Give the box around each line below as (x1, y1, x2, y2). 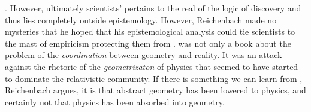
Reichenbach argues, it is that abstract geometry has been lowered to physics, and (5, 84, 306, 96)
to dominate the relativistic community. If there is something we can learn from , (5, 72, 303, 84)
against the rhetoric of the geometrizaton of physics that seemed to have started (5, 60, 298, 72)
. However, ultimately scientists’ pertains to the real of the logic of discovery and (5, 2, 301, 14)
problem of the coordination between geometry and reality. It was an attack (5, 49, 282, 61)
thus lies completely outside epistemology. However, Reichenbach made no (5, 13, 277, 26)
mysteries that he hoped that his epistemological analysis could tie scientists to (5, 25, 295, 38)
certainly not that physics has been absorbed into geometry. (5, 95, 225, 108)
